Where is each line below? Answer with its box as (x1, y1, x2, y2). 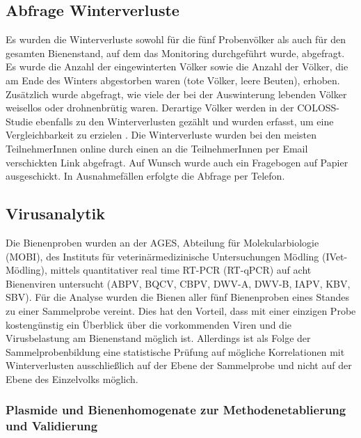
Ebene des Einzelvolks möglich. (6, 371, 138, 386)
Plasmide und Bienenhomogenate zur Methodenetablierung (6, 401, 346, 419)
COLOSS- (297, 100, 340, 115)
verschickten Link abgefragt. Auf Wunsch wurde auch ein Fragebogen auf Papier (6, 155, 348, 169)
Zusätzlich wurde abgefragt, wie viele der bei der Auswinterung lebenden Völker (6, 86, 347, 101)
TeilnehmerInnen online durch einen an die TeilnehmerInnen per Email (6, 141, 308, 155)
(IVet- (321, 249, 348, 263)
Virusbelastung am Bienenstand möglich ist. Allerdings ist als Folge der (6, 331, 311, 345)
